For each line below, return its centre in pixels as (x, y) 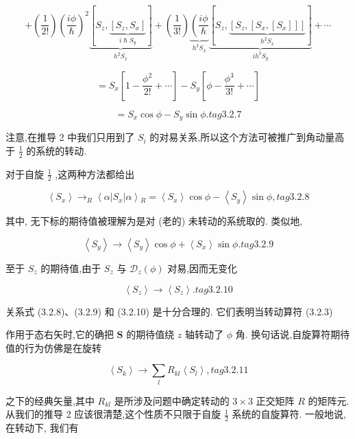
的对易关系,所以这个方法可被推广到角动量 (242, 137)
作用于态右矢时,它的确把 (60, 334)
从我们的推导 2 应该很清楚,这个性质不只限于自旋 (113, 414)
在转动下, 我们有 (42, 428)
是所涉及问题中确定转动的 (172, 400)
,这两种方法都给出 (95, 173)
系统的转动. (61, 150)
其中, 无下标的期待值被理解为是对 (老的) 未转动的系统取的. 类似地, (154, 221)
